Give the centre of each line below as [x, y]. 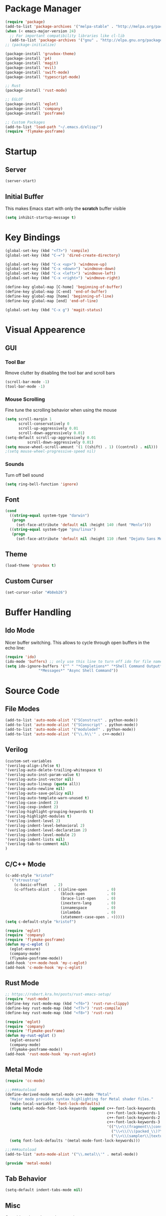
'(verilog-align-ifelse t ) [33, 766]
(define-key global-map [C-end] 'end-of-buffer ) [56, 291]
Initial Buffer [24, 196]
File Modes [22, 709]
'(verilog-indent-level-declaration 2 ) [46, 830]
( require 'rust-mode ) [27, 999]
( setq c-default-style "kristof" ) [41, 922]
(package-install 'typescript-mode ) [43, 77]
